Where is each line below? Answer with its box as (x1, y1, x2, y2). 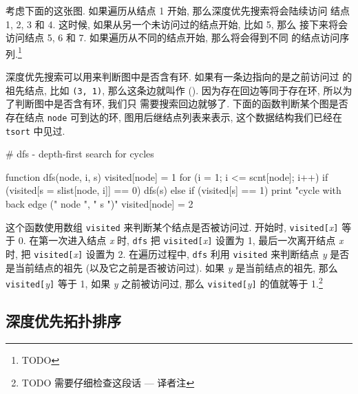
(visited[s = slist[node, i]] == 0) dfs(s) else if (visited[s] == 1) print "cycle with (6, 183, 341, 197)
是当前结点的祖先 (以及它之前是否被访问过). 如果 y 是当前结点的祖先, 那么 (6, 260, 338, 274)
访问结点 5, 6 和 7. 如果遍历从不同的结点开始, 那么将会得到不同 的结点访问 (6, 30, 340, 45)
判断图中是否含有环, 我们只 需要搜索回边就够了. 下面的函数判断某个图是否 (14, 96, 348, 111)
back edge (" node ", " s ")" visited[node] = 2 (6, 196, 193, 210)
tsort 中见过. (6, 123, 65, 138)
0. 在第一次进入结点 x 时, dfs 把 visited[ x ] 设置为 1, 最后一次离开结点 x (18, 233, 344, 248)
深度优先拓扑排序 (6, 309, 121, 331)
